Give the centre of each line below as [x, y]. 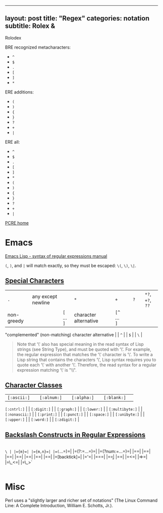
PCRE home [17, 223]
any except [45, 296]
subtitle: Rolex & [30, 26]
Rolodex [13, 38]
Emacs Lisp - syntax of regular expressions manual [56, 256]
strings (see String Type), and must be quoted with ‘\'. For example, [84, 349]
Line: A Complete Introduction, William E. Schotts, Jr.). [59, 506]
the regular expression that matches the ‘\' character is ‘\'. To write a [85, 354]
